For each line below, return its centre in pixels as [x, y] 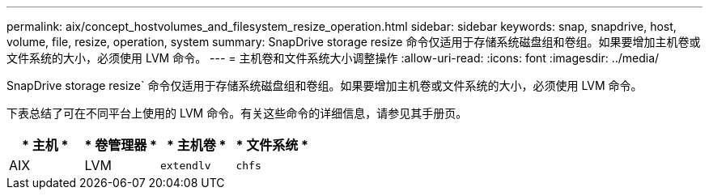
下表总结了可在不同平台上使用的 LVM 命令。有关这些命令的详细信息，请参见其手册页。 [237, 113]
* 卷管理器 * [121, 145]
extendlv [185, 165]
